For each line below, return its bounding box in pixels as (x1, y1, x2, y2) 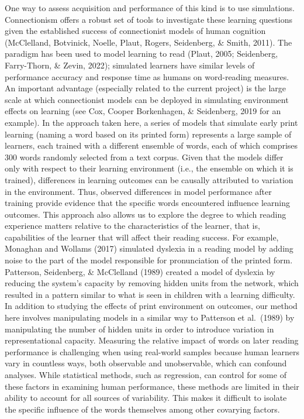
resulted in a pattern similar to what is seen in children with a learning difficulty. (5, 288, 295, 300)
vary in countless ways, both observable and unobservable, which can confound (5, 357, 287, 369)
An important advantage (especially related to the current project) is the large (5, 82, 286, 94)
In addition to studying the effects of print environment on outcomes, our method (5, 300, 298, 312)
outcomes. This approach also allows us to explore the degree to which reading (5, 208, 286, 220)
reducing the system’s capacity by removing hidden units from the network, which (5, 277, 299, 289)
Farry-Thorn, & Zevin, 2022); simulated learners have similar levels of (5, 59, 255, 71)
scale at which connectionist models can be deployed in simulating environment (5, 93, 289, 105)
